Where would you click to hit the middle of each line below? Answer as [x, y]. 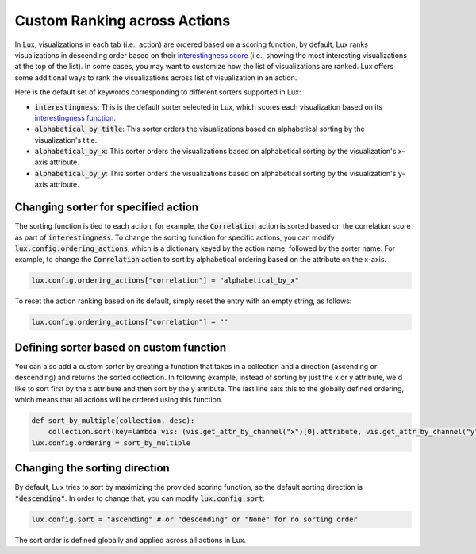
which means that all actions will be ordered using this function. [119, 399]
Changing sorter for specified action [106, 208]
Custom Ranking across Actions [123, 21]
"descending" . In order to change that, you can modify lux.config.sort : [140, 498]
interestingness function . [75, 117]
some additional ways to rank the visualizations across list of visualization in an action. [156, 77]
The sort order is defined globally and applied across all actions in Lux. [131, 540]
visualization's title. [66, 140]
